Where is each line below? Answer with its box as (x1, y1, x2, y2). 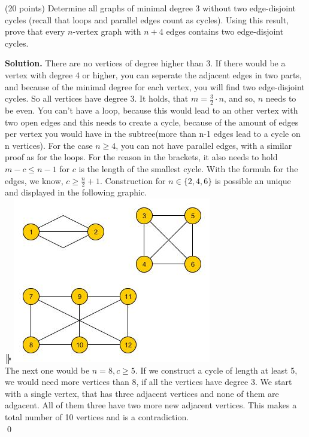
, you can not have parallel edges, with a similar (116, 139, 292, 151)
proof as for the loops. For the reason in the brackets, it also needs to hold (5, 151, 278, 163)
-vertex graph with (72, 25, 141, 38)
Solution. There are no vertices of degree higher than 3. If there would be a (5, 57, 286, 69)
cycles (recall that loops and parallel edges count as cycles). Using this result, (5, 13, 289, 26)
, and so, (223, 92, 256, 105)
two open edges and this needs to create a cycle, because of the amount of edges (5, 115, 299, 128)
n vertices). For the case (5, 139, 93, 151)
